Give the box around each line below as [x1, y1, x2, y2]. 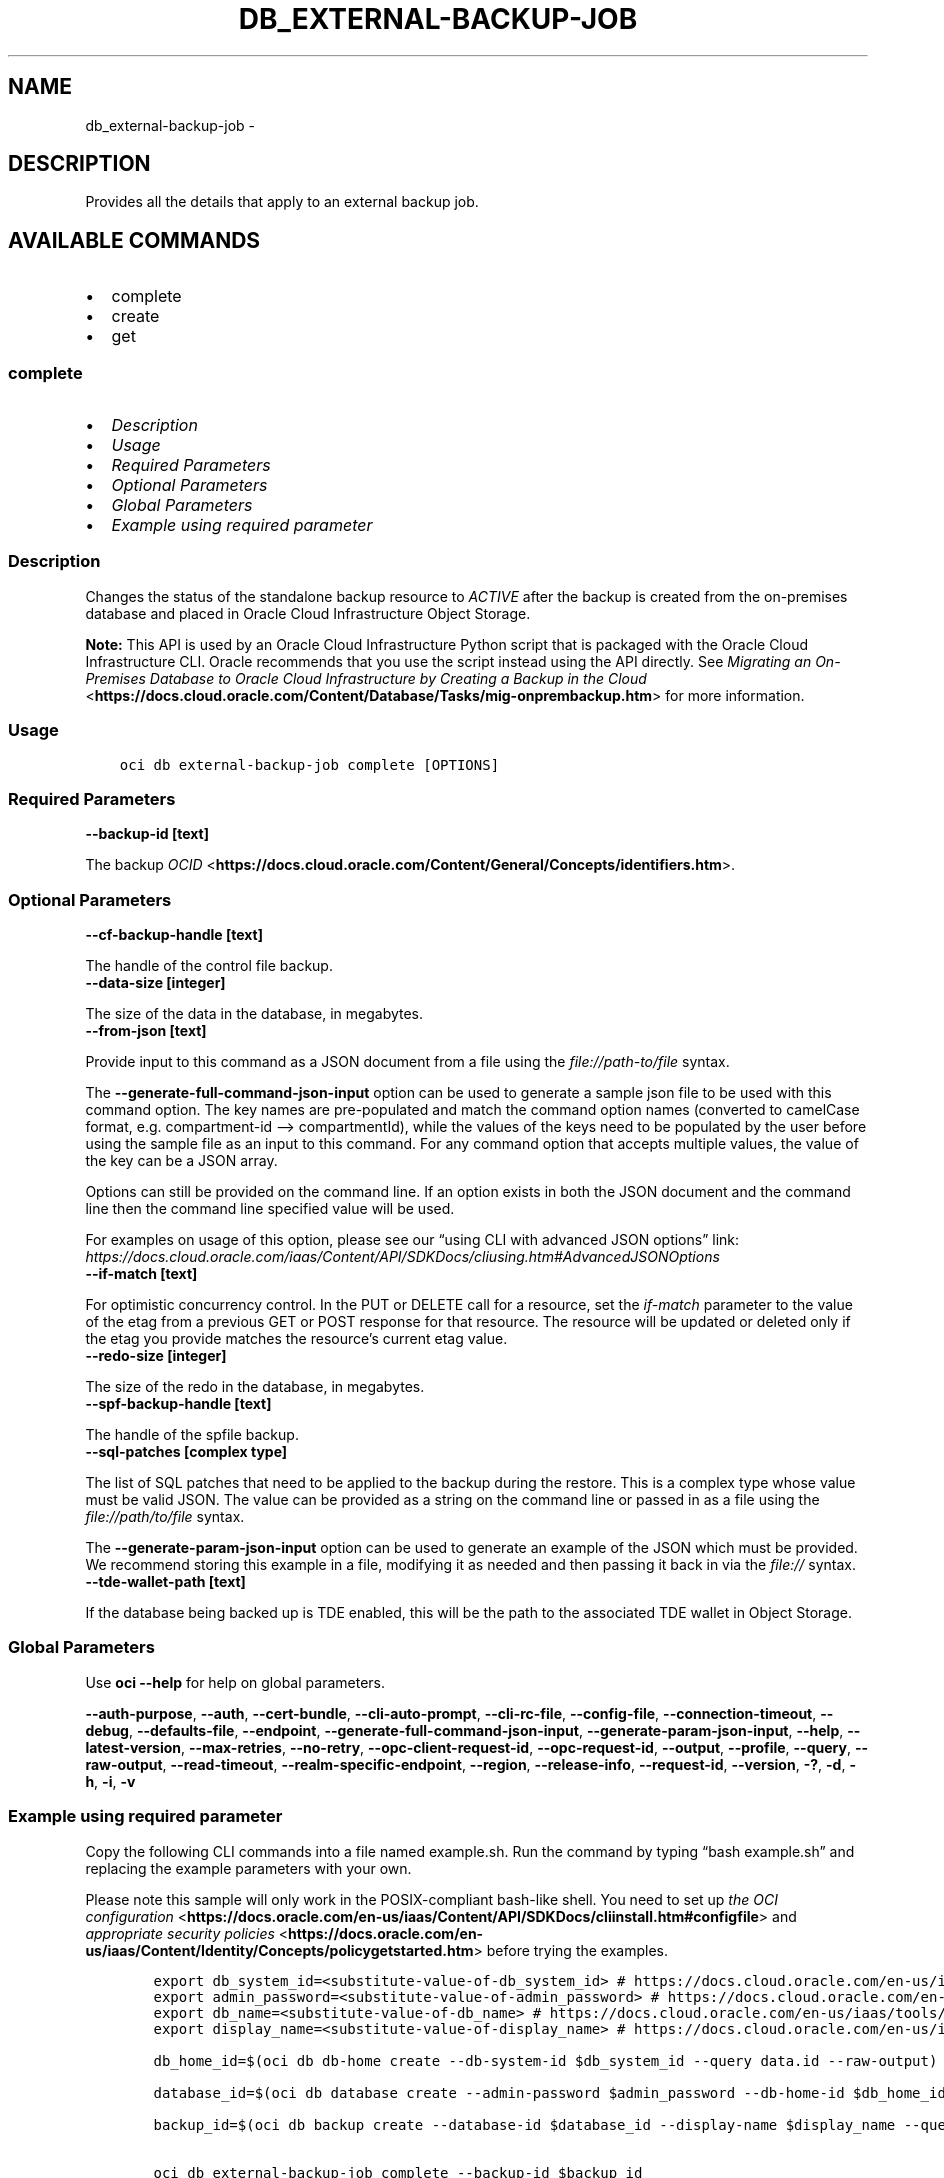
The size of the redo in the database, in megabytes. [85, 1378, 425, 1396]
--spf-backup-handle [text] [85, 1395, 272, 1413]
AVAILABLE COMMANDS [8, 227, 261, 253]
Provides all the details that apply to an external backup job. [85, 193, 479, 211]
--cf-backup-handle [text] [85, 926, 263, 944]
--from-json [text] [85, 1022, 207, 1040]
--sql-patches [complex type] [85, 1443, 288, 1461]
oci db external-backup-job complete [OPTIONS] [119, 756, 500, 773]
